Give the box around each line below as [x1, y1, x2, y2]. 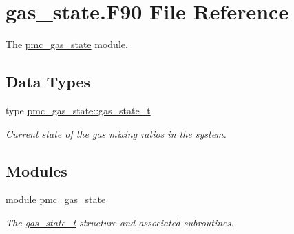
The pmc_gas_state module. [6, 37, 128, 52]
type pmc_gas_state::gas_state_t [6, 103, 151, 117]
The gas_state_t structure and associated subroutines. [6, 215, 234, 229]
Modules [6, 160, 67, 181]
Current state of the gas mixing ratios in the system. [6, 126, 227, 140]
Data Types [6, 71, 90, 92]
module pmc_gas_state [6, 192, 106, 206]
